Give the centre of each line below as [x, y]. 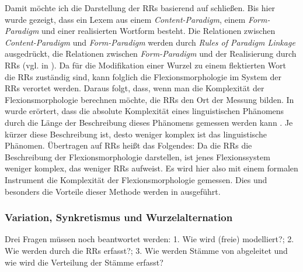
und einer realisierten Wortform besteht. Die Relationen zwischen [159, 31]
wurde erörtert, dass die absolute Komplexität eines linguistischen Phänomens [144, 111]
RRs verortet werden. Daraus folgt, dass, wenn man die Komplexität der [135, 88]
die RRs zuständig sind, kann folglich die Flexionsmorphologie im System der [143, 76]
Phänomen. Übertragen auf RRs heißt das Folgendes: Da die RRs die [128, 145]
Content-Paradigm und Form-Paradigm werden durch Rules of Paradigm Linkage [150, 42]
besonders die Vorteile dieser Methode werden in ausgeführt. [113, 191]
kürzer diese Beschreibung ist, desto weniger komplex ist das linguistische [136, 134]
